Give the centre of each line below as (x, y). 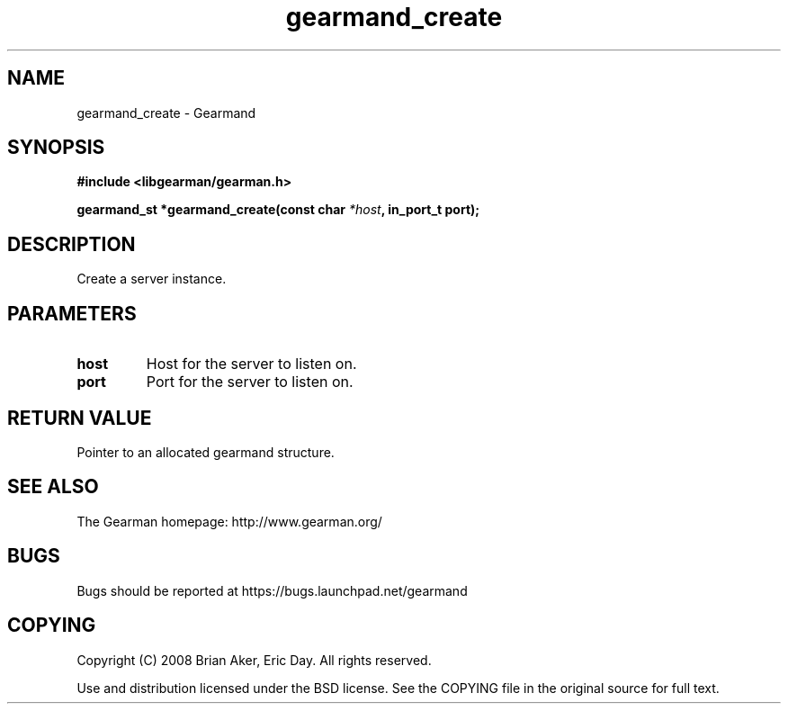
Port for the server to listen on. (250, 382)
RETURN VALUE (80, 418)
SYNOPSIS (56, 148)
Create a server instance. (152, 279)
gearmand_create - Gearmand (166, 112)
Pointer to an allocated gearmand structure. (206, 452)
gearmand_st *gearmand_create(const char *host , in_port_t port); (278, 210)
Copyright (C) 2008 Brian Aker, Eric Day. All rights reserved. (254, 660)
